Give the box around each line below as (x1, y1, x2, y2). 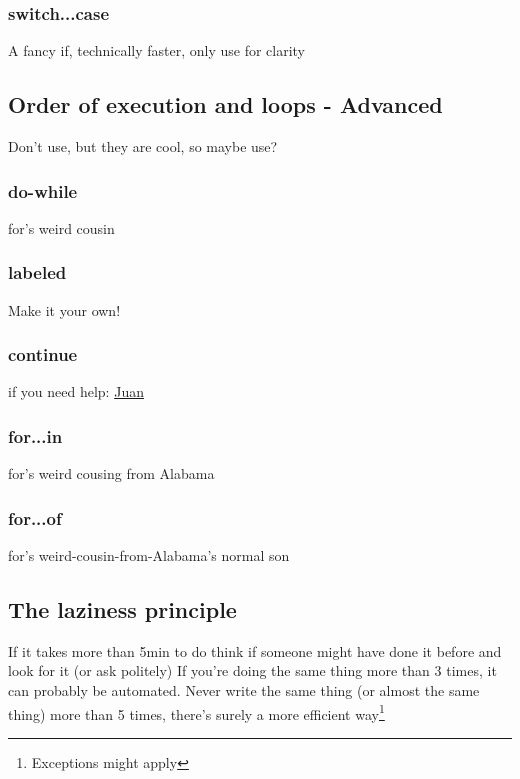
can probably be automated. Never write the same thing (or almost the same (8, 680, 480, 701)
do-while (8, 178, 78, 203)
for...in (8, 423, 63, 448)
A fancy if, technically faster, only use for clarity (8, 40, 306, 61)
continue (8, 342, 78, 367)
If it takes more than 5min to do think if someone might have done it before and (8, 640, 502, 661)
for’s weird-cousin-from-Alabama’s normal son (8, 545, 290, 566)
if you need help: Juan (8, 381, 144, 402)
